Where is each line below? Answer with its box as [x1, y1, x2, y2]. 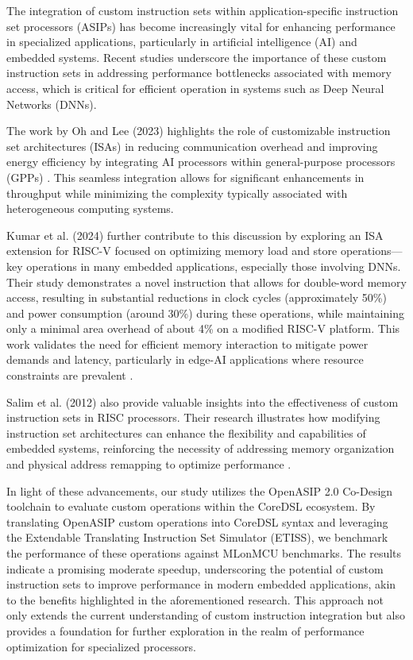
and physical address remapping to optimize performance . [6, 456, 291, 473]
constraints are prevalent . [6, 367, 133, 384]
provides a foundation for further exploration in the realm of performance [6, 622, 365, 639]
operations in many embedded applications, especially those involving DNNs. [26, 257, 401, 274]
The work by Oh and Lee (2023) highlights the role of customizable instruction [6, 122, 391, 139]
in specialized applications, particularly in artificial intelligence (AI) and [6, 33, 357, 50]
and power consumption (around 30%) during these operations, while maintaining [6, 304, 404, 321]
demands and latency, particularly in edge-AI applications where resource [6, 351, 364, 368]
